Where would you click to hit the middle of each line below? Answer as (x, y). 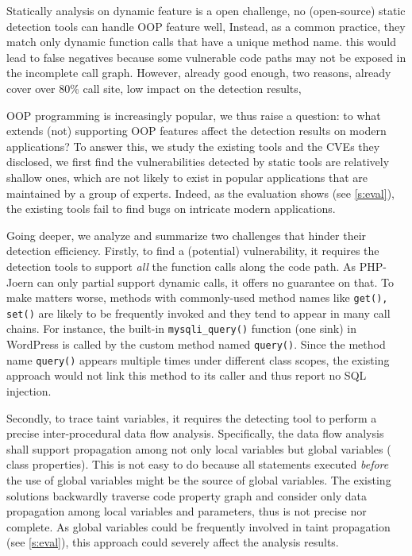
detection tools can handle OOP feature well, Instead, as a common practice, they (206, 26)
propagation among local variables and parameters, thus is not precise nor (187, 511)
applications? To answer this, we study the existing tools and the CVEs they (193, 146)
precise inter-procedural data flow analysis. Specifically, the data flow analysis (195, 433)
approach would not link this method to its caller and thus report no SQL (187, 375)
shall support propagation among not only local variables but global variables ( (199, 448)
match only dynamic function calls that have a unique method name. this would (201, 42)
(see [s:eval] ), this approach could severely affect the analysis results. (173, 542)
